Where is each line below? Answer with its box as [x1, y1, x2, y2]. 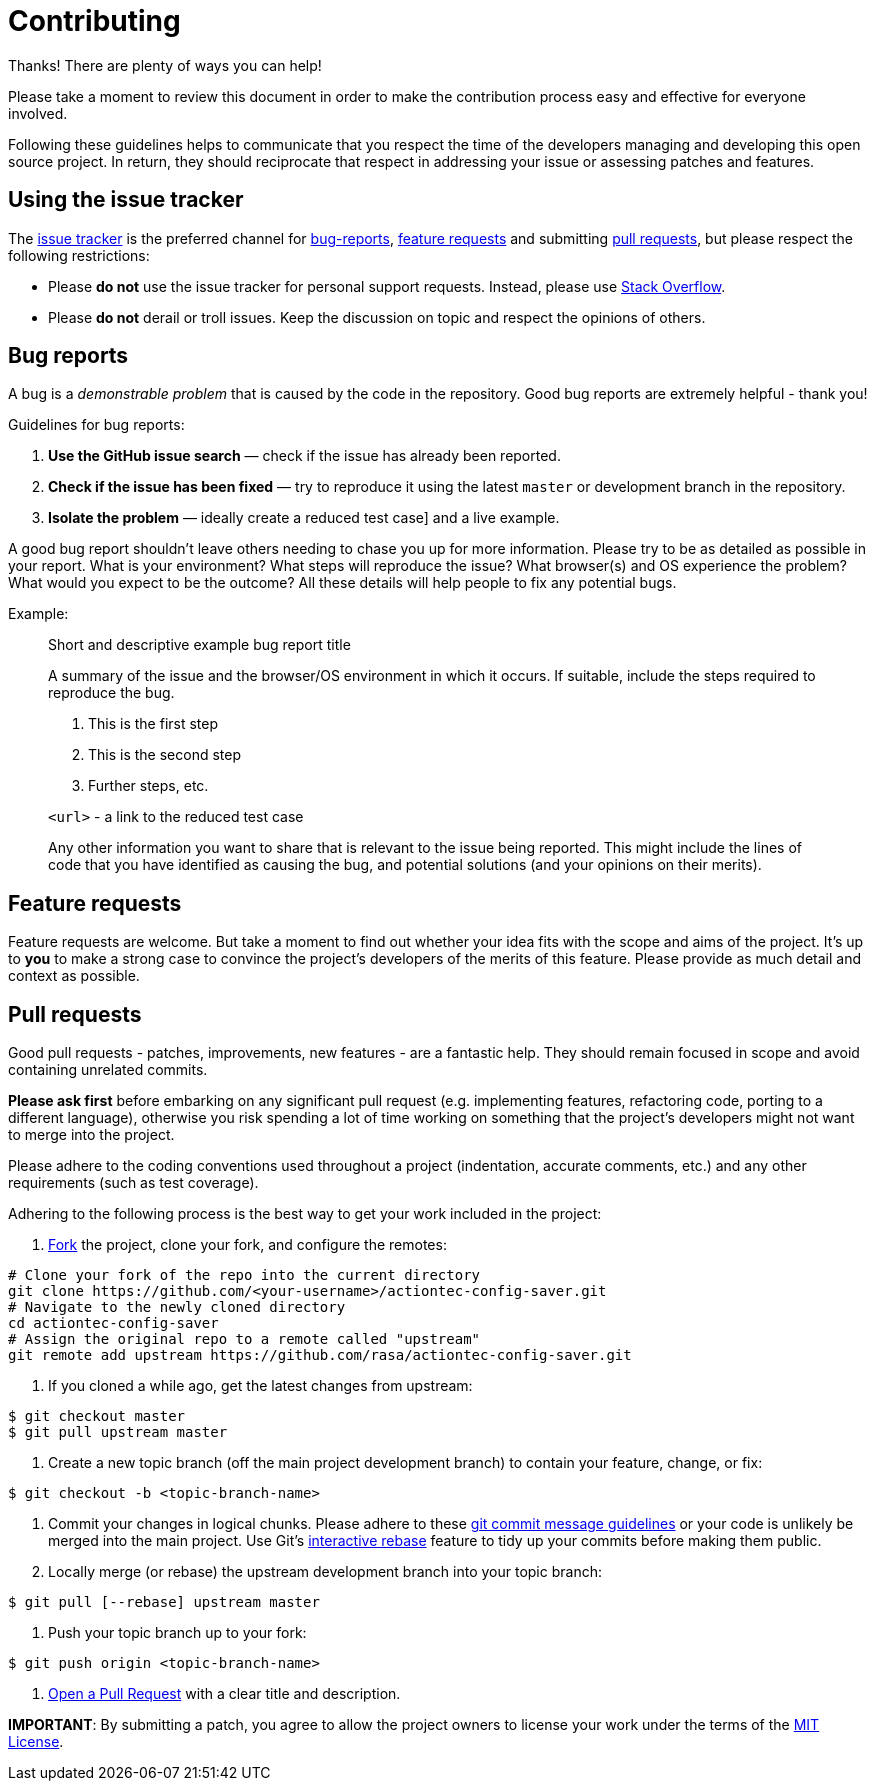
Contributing [8, 4, 181, 38]
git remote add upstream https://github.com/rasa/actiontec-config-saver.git [8, 1347, 632, 1364]
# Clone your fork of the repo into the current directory [8, 1267, 481, 1284]
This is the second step [88, 746, 242, 764]
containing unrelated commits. [8, 1061, 208, 1079]
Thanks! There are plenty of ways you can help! [8, 56, 322, 74]
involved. [8, 104, 68, 122]
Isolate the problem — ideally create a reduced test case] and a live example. [48, 509, 560, 527]
